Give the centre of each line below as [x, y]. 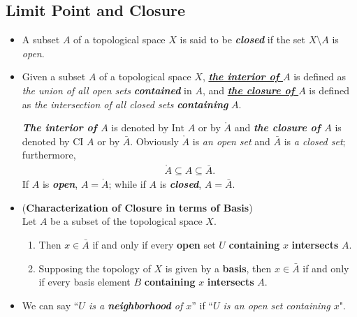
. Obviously [154, 141]
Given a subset [54, 76]
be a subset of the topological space [126, 221]
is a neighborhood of [136, 305]
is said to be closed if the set [242, 39]
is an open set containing [277, 305]
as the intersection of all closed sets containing [125, 104]
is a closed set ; [315, 141]
